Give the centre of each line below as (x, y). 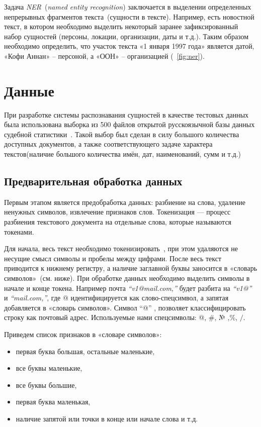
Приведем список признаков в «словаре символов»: (83, 334)
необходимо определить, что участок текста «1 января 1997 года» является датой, (129, 46)
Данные (29, 90)
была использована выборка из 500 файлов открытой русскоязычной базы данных (129, 124)
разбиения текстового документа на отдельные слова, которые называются (118, 222)
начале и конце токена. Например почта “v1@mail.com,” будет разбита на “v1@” (128, 288)
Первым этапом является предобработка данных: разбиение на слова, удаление (125, 202)
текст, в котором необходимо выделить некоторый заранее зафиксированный (121, 26)
